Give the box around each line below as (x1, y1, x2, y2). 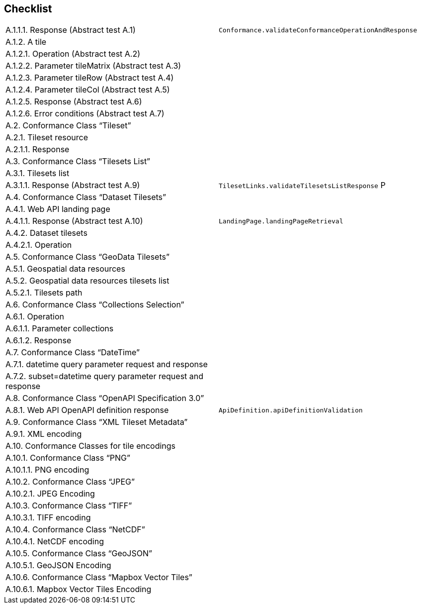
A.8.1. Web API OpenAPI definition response (5, 405, 169, 415)
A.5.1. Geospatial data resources (5, 264, 125, 274)
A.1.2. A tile (5, 37, 47, 47)
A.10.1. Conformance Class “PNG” (5, 453, 131, 463)
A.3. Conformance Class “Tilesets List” (5, 156, 151, 167)
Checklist (4, 2, 52, 15)
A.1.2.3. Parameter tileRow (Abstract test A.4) (5, 73, 174, 83)
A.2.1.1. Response (5, 144, 70, 155)
